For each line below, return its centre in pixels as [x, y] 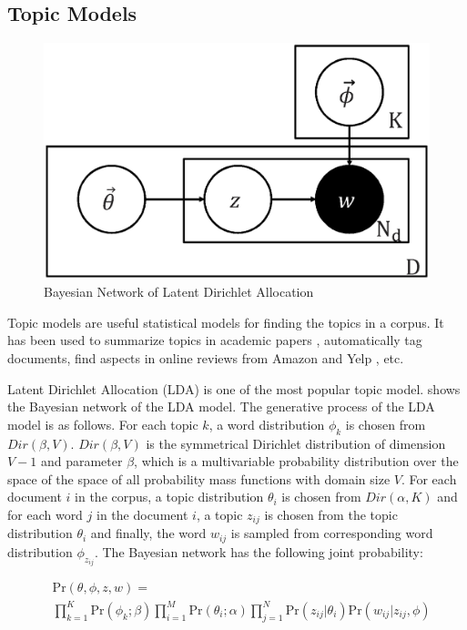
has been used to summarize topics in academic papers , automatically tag [215, 340]
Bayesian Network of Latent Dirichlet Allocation [179, 292]
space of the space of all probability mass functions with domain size [199, 478]
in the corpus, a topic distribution [169, 497]
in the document [142, 514]
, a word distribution [267, 424]
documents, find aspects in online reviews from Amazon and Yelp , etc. [206, 358]
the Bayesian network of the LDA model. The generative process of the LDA [221, 406]
